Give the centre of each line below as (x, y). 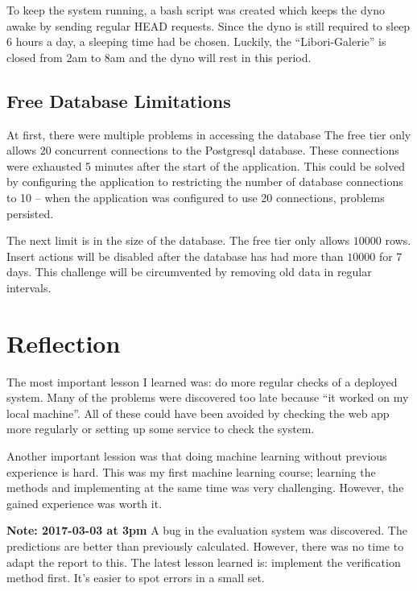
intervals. (29, 287)
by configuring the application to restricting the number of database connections (205, 182)
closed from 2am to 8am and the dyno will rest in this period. (159, 57)
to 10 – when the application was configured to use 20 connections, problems (196, 197)
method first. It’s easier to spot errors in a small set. (136, 578)
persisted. (30, 213)
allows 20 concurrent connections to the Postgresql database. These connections (203, 150)
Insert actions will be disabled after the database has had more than (175, 256)
